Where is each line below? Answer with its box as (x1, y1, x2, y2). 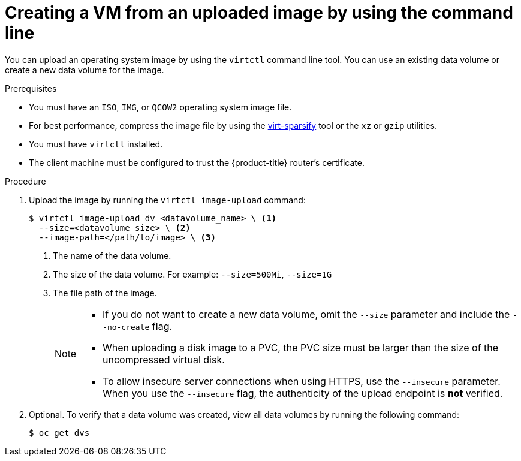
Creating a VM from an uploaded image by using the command (5, 2, 513, 23)
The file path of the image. (53, 287, 157, 298)
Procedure (5, 176, 46, 186)
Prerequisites (5, 83, 57, 94)
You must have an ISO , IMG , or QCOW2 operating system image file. (29, 101, 292, 112)
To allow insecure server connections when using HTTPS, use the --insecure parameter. (103, 375, 501, 387)
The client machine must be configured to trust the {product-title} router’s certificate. (29, 157, 365, 168)
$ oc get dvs (29, 427, 90, 438)
